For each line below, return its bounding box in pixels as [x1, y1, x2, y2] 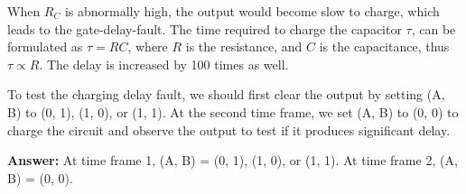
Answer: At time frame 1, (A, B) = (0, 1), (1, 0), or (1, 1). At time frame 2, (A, [7, 151, 458, 170]
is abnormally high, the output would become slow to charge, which [64, 2, 440, 20]
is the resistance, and [185, 37, 303, 56]
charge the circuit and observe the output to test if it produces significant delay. [7, 120, 451, 139]
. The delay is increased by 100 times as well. [39, 54, 289, 73]
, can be [411, 19, 456, 38]
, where [127, 37, 168, 56]
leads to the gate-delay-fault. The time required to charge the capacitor [7, 19, 402, 38]
